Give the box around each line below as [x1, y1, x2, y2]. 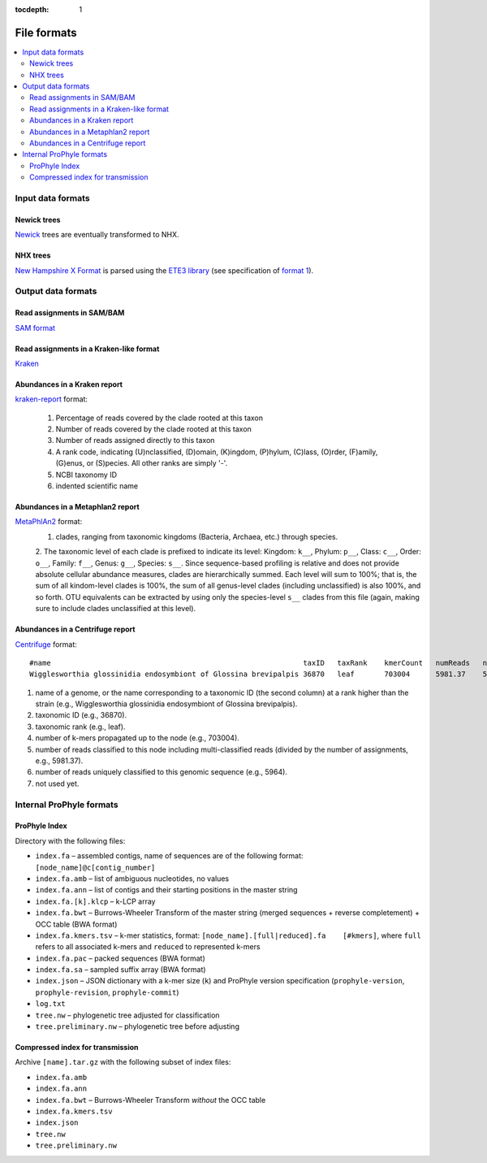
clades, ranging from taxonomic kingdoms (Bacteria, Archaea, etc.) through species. [55, 532, 338, 541]
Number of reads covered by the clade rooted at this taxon [55, 424, 252, 434]
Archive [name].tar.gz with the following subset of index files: [15, 1057, 231, 1067]
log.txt [35, 1000, 67, 1009]
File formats [15, 25, 77, 40]
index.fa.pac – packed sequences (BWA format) [35, 953, 206, 963]
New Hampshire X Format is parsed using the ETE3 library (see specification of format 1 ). [15, 265, 314, 276]
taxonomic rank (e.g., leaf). [35, 722, 126, 731]
